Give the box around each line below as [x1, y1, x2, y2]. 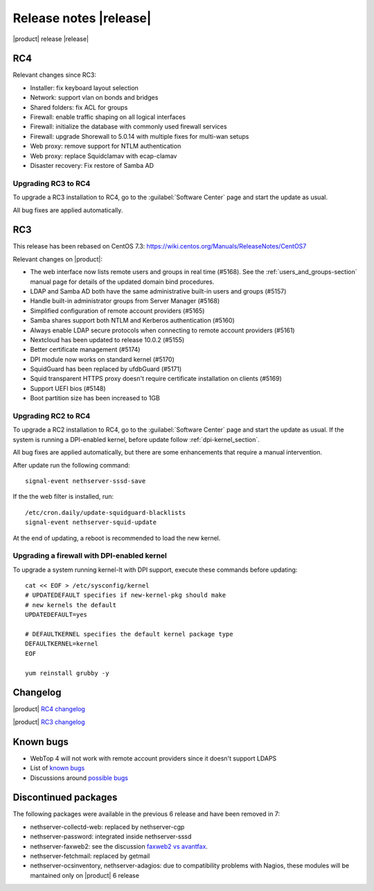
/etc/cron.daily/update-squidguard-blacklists [25, 509, 186, 516]
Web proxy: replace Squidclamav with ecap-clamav [30, 151, 177, 160]
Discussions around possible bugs [30, 774, 128, 782]
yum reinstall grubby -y [25, 669, 109, 677]
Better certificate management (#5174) [30, 346, 141, 354]
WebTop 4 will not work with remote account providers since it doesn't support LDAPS [30, 754, 277, 763]
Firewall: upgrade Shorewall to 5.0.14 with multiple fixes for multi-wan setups [30, 132, 249, 140]
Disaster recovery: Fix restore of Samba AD [30, 161, 154, 169]
